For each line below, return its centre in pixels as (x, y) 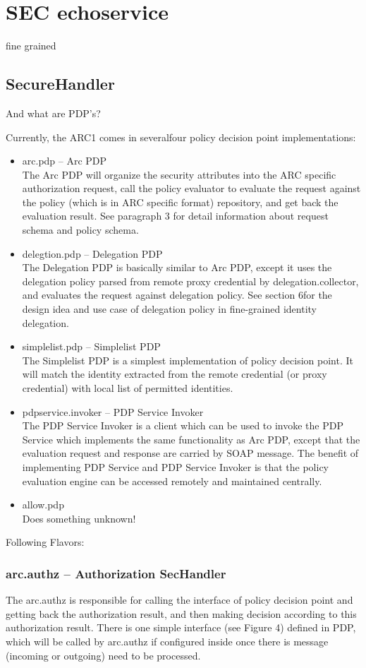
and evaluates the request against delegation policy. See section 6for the (177, 295)
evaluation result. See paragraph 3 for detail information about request (175, 216)
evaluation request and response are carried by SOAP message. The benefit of (190, 453)
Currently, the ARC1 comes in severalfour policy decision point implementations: (181, 137)
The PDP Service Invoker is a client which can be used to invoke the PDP (183, 425)
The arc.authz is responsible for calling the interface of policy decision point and (179, 600)
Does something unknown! (79, 518)
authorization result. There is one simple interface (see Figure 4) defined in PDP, (181, 627)
